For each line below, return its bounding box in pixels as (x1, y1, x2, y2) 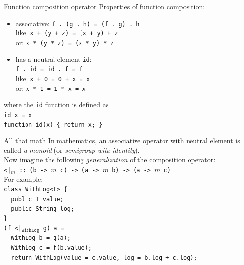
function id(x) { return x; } (4, 121, 103, 128)
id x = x (4, 111, 32, 118)
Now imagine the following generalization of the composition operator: (4, 154, 216, 165)
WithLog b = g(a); (11, 235, 71, 242)
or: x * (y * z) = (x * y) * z (15, 37, 114, 47)
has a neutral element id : (15, 54, 92, 64)
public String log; (11, 205, 75, 212)
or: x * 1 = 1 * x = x (15, 83, 86, 93)
